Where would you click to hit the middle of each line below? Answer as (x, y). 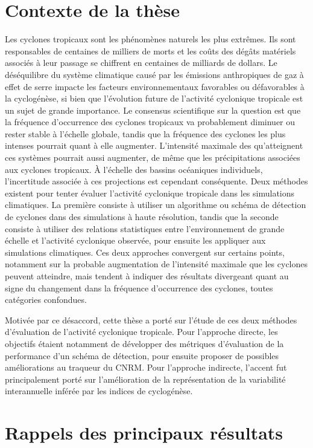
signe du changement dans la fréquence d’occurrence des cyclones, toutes (139, 287)
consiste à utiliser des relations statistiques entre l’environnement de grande (145, 228)
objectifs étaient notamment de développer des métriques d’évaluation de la (144, 343)
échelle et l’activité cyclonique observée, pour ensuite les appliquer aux (135, 240)
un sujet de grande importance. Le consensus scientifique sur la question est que (153, 110)
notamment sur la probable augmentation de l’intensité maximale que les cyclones (156, 264)
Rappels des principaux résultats (144, 433)
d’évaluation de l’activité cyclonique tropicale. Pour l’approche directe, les (141, 332)
